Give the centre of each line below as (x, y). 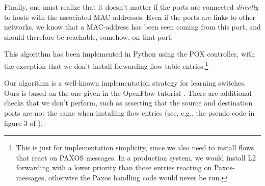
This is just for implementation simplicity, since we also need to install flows (135, 148)
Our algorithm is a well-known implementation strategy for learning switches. (125, 83)
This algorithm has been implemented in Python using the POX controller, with (130, 54)
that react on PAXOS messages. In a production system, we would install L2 (136, 157)
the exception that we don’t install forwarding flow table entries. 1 (106, 65)
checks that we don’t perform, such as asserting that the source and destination (128, 103)
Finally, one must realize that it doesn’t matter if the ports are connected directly (131, 7)
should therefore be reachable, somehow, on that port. (89, 36)
